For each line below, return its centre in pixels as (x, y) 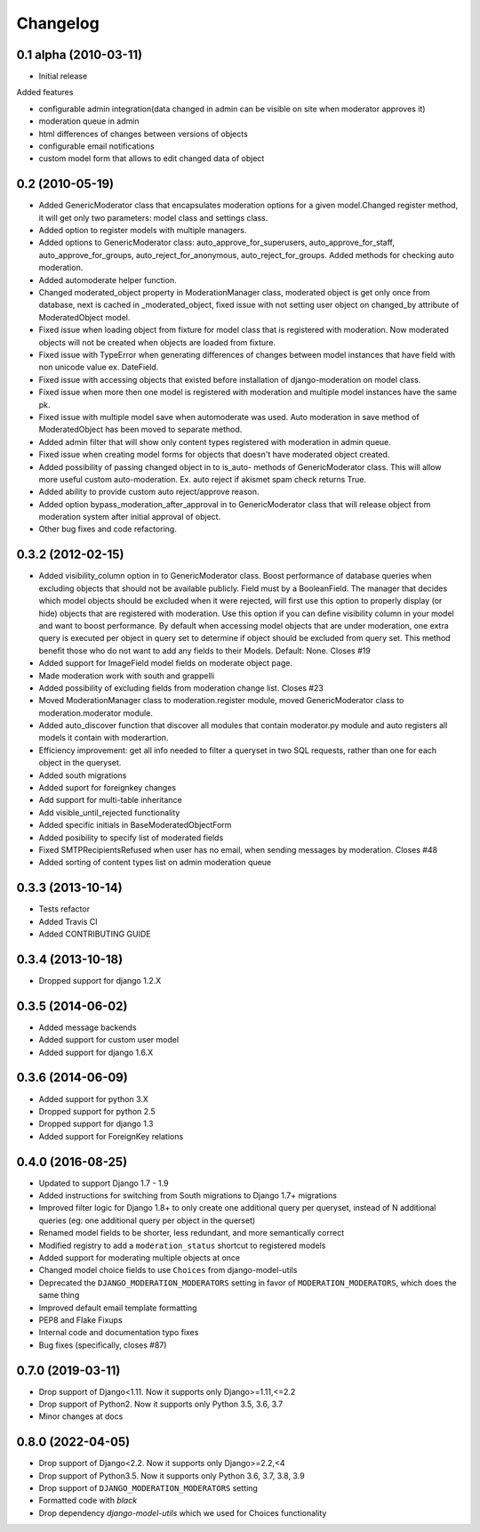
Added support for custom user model (109, 1040)
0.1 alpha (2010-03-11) (79, 55)
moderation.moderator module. (96, 713)
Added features (45, 93)
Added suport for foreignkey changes (108, 788)
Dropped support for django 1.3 (96, 1124)
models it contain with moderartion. (104, 738)
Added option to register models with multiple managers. (143, 231)
